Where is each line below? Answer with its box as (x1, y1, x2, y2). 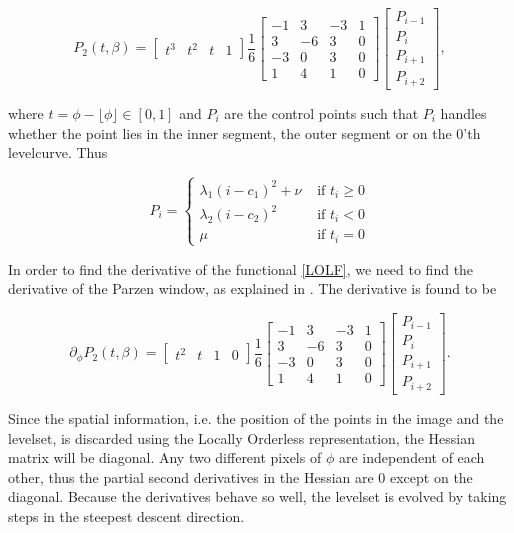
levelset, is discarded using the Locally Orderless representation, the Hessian (8, 427, 475, 448)
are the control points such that (224, 102, 419, 123)
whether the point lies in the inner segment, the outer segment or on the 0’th (8, 122, 481, 143)
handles (440, 102, 487, 123)
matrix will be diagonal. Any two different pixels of (8, 447, 322, 468)
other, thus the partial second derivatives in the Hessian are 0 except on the (8, 466, 473, 487)
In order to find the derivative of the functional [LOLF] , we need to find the (8, 258, 474, 279)
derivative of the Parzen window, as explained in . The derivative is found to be (8, 278, 497, 299)
